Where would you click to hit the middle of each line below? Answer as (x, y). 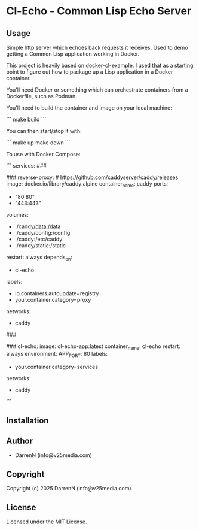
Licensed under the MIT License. (47, 522)
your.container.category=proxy (53, 299)
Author (19, 440)
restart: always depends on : (39, 258)
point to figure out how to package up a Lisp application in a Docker (90, 72)
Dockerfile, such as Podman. (42, 96)
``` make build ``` (26, 119)
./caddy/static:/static (40, 245)
